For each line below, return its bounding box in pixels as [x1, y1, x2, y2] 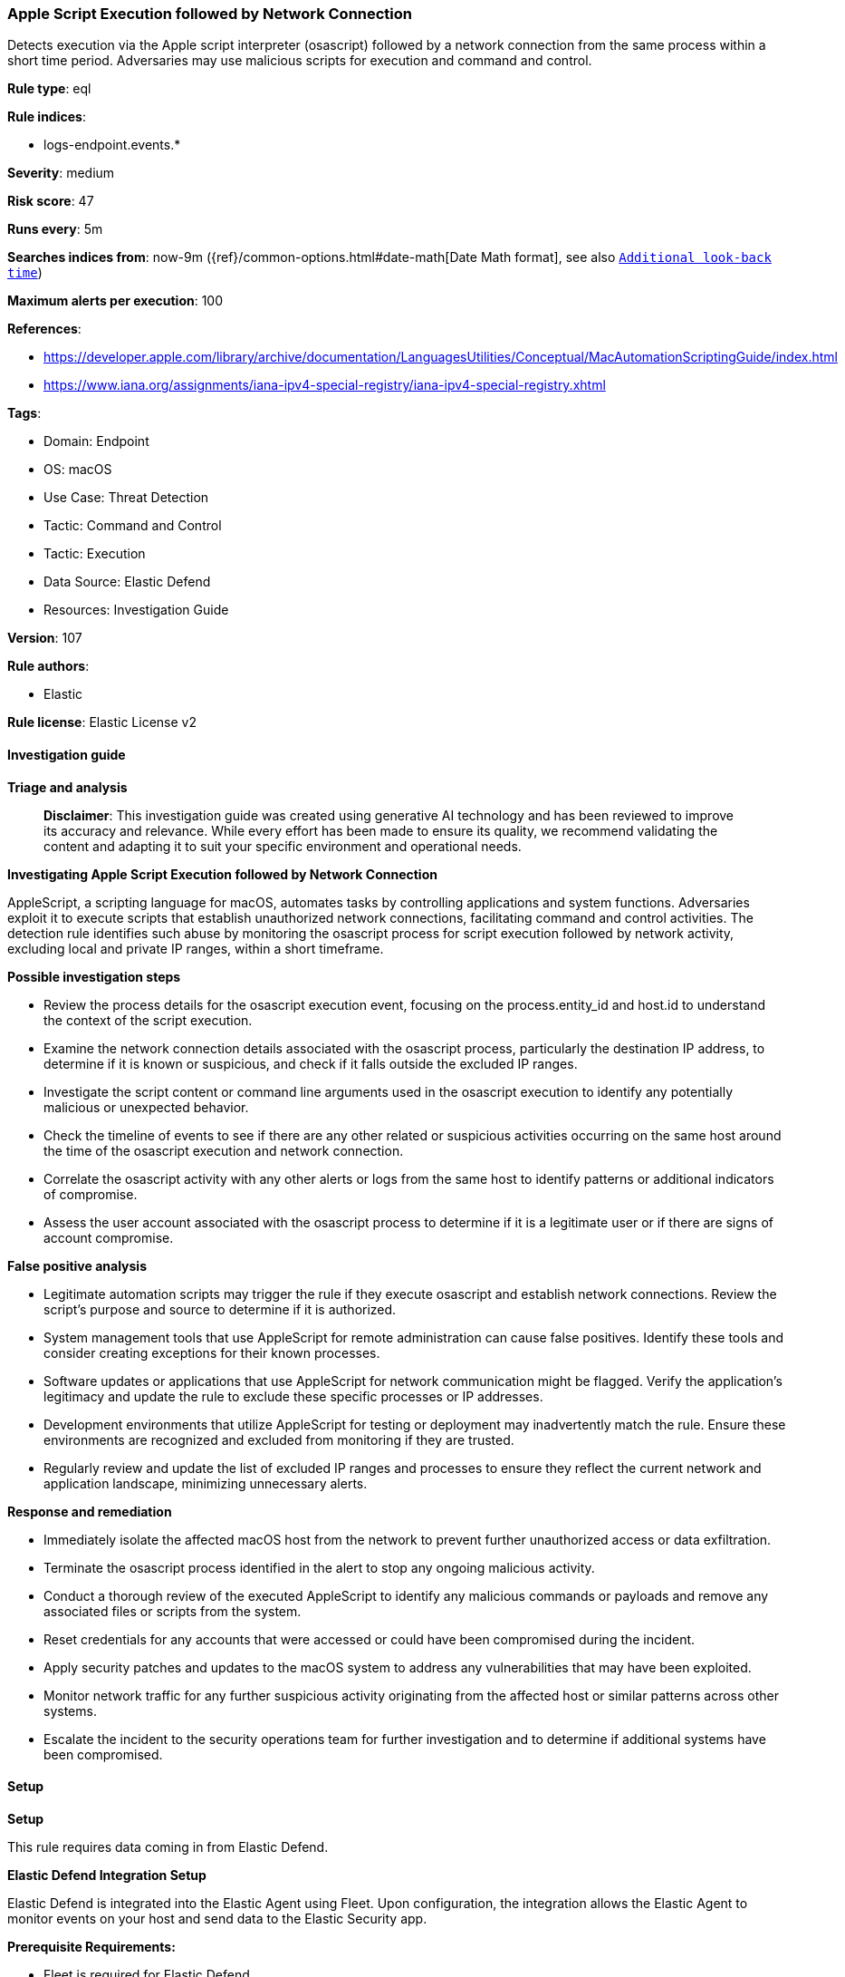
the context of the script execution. [43, 1012, 253, 1028]
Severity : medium [7, 165, 115, 181]
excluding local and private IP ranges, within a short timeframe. [7, 940, 384, 956]
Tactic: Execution [43, 546, 146, 562]
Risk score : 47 [7, 193, 94, 209]
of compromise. [43, 1186, 138, 1202]
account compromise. [43, 1229, 174, 1245]
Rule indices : [7, 109, 86, 125]
